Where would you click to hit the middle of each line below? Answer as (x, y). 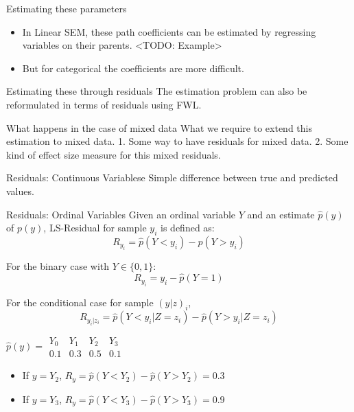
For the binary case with (58, 266)
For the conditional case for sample (80, 302)
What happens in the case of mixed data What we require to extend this (159, 127)
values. (20, 191)
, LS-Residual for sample (95, 228)
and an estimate (281, 214)
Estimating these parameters (67, 8)
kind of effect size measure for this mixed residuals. (114, 154)
